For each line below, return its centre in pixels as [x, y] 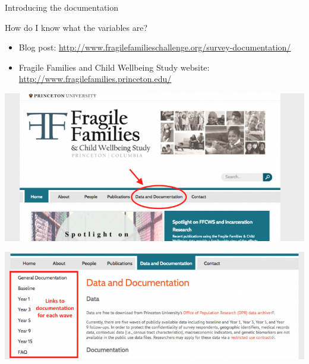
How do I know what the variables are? [76, 27]
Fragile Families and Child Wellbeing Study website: [114, 67]
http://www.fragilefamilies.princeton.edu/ [95, 79]
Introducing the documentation [62, 7]
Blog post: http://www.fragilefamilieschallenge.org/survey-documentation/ [155, 47]
